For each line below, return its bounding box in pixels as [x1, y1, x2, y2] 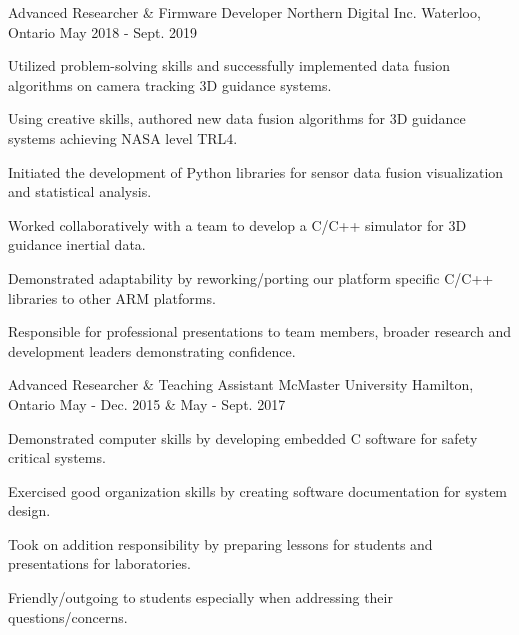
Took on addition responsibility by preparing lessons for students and [8, 533, 433, 554]
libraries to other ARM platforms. [8, 287, 216, 308]
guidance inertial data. [8, 234, 146, 255]
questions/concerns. [8, 606, 128, 627]
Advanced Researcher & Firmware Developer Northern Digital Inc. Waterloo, [8, 2, 481, 22]
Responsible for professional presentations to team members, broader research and [8, 321, 512, 342]
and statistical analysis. [8, 181, 152, 202]
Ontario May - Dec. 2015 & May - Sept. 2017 [8, 393, 286, 414]
